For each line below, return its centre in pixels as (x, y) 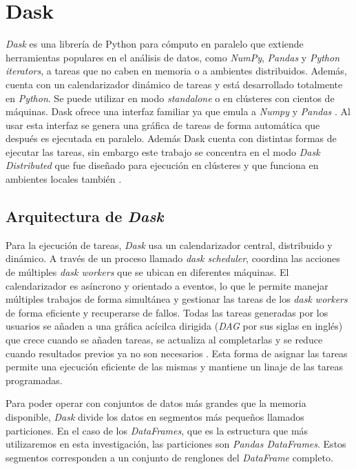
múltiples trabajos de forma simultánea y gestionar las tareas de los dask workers (177, 299)
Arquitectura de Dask (85, 216)
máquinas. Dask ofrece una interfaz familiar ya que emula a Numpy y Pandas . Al (178, 111)
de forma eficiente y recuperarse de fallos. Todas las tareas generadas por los (167, 312)
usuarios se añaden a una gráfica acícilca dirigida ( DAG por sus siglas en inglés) (174, 326)
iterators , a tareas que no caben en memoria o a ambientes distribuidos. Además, (176, 71)
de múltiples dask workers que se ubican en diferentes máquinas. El (147, 272)
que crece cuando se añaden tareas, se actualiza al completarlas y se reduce (164, 340)
